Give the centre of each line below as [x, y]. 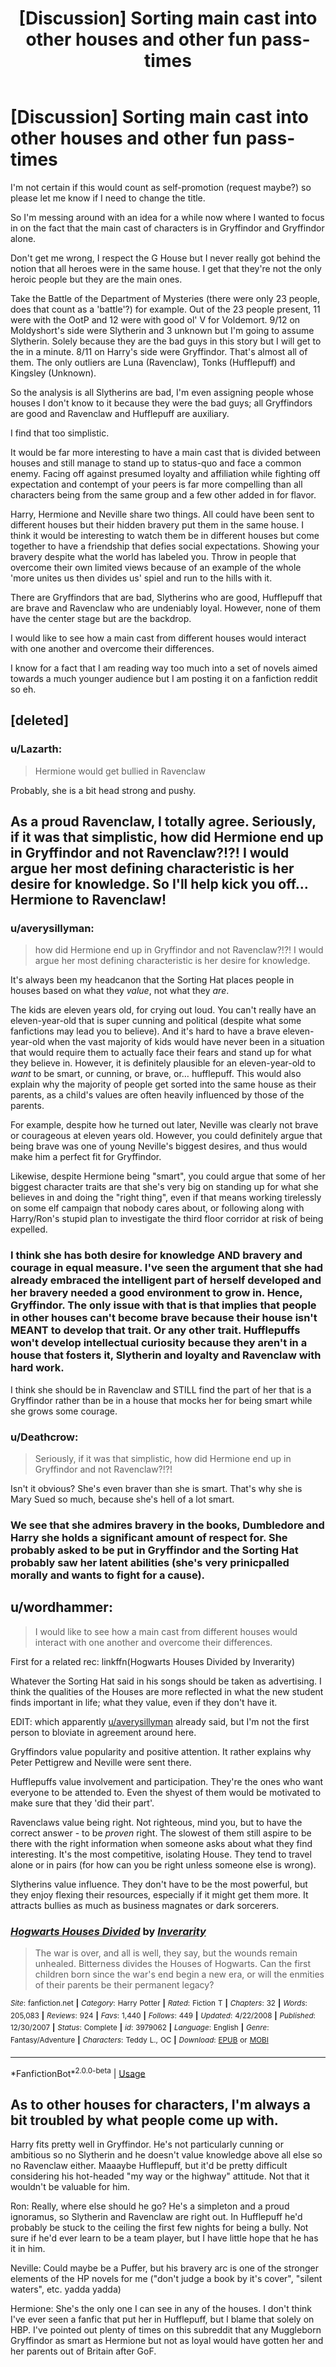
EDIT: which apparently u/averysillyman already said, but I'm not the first [160, 1721]
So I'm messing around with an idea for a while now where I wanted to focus [167, 217]
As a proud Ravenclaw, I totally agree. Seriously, [163, 822]
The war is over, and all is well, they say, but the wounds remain [166, 1953]
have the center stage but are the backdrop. [101, 618]
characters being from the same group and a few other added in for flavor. [163, 494]
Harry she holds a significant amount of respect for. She [149, 1537]
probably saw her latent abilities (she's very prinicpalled [150, 1562]
